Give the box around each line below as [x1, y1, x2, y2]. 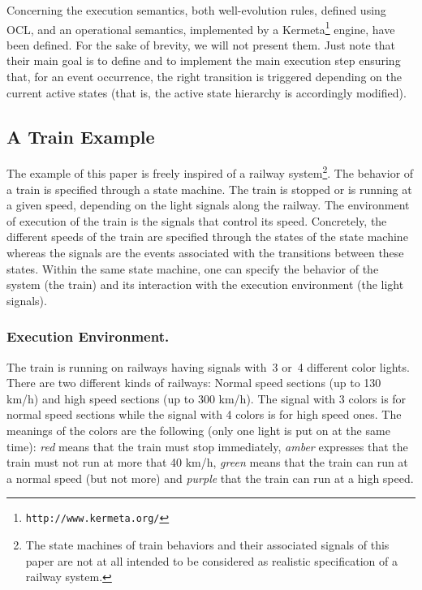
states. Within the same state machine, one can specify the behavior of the [6, 260, 379, 277]
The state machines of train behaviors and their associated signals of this [25, 536, 390, 553]
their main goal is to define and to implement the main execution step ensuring [6, 52, 401, 69]
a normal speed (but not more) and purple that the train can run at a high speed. [6, 469, 414, 486]
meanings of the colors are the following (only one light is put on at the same [6, 422, 390, 439]
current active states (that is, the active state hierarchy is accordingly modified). [6, 84, 407, 101]
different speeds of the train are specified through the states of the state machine [6, 228, 408, 245]
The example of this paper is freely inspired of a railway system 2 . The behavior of [6, 162, 414, 182]
